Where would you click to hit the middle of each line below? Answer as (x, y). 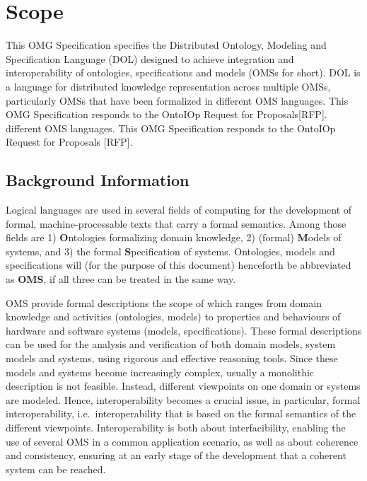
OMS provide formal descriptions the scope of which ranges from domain (164, 302)
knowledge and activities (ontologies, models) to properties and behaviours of (173, 317)
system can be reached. (56, 469)
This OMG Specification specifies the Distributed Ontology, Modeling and (166, 45)
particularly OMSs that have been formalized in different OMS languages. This (177, 100)
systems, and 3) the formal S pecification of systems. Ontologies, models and (170, 251)
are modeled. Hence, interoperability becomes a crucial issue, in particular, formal (183, 399)
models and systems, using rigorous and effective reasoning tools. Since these (172, 358)
